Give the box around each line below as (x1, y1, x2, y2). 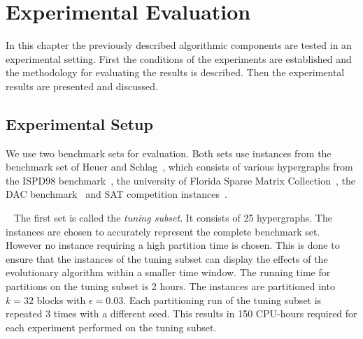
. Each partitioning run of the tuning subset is (123, 292, 322, 307)
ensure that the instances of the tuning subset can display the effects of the (6, 251, 328, 266)
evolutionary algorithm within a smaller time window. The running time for (6, 265, 331, 280)
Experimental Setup (6, 113, 153, 134)
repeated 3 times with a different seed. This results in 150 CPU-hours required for (6, 306, 357, 321)
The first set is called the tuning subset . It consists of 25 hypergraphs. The (13, 210, 332, 225)
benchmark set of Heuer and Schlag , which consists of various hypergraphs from (6, 159, 353, 174)
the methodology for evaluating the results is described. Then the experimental (6, 65, 345, 80)
